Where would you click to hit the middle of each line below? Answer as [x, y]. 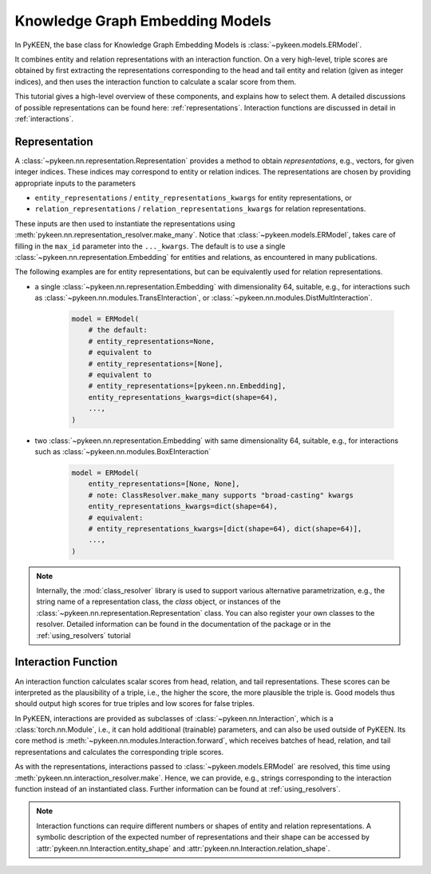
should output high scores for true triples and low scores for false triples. [134, 704]
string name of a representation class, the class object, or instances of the [158, 602]
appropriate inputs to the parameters [75, 183]
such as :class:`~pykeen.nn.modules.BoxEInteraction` [123, 451]
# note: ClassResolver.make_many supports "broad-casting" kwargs [221, 495]
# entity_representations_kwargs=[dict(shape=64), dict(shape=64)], [225, 529]
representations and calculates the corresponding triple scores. [119, 752]
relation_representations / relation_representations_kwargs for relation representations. [200, 209]
